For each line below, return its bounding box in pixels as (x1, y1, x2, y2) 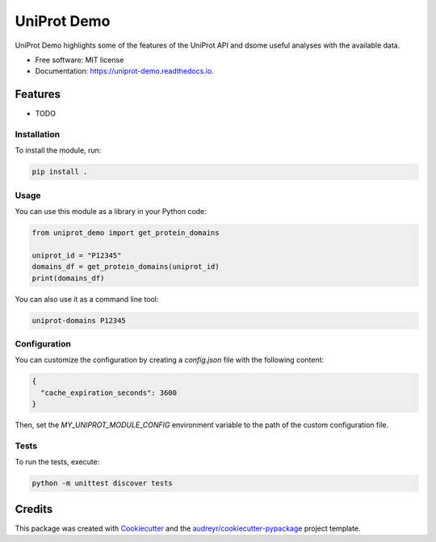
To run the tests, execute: (15, 457, 100, 467)
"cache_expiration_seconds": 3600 (40, 388, 178, 397)
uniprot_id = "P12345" (31, 250, 122, 260)
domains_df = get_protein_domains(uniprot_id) (31, 263, 220, 271)
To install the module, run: (15, 145, 102, 155)
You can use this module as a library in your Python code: (15, 207, 208, 216)
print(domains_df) (31, 273, 105, 283)
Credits (15, 502, 53, 516)
